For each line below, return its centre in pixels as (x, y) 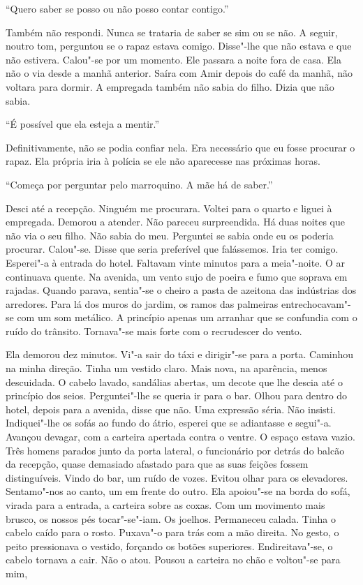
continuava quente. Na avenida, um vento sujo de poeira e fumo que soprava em (177, 276)
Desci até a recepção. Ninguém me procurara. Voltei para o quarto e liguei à (169, 208)
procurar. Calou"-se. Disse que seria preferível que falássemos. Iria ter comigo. (172, 249)
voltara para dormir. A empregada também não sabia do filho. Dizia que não (170, 86)
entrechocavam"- (316, 303)
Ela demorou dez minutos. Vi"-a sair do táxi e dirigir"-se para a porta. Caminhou (180, 354)
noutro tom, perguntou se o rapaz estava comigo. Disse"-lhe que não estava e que (179, 46)
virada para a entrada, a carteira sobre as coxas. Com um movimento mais (165, 505)
